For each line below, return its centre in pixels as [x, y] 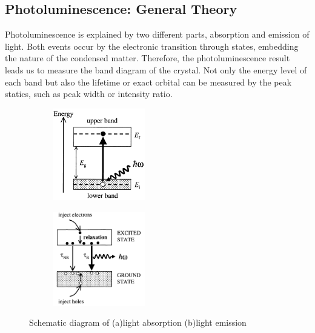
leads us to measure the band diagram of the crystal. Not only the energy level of [156, 69]
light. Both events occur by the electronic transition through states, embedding [152, 46]
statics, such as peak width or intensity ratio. [89, 94]
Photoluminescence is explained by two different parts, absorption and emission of [157, 34]
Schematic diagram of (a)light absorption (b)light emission [138, 322]
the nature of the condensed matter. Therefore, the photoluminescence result [148, 58]
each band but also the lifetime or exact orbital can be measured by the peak [148, 82]
